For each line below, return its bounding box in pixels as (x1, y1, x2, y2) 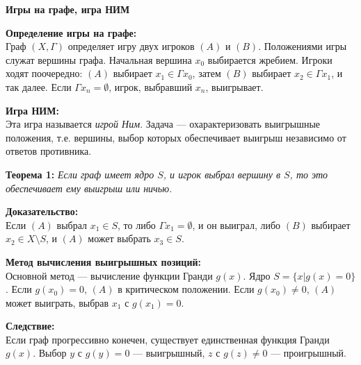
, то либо (118, 217, 156, 232)
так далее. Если (6, 79, 72, 94)
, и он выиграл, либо (192, 217, 281, 232)
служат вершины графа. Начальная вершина (6, 52, 192, 67)
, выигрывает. (205, 79, 264, 94)
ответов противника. (6, 144, 92, 158)
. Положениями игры (258, 39, 347, 53)
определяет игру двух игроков (67, 39, 195, 53)
